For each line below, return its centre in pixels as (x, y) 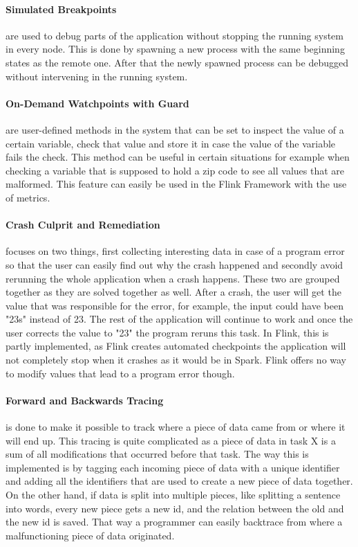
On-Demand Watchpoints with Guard (97, 103)
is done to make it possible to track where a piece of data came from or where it (176, 427)
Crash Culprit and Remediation (83, 225)
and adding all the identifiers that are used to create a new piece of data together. (179, 481)
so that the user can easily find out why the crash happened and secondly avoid (175, 264)
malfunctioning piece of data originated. (90, 535)
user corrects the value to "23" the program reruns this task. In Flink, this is (167, 332)
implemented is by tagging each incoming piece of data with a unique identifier (173, 467)
